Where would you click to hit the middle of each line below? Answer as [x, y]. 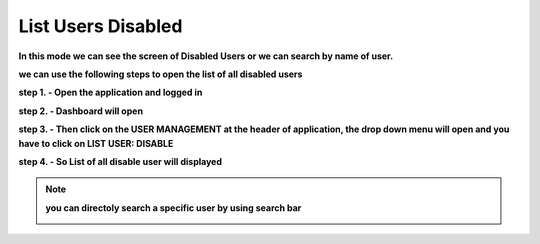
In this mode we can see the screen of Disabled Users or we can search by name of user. [206, 56]
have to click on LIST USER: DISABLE [96, 143]
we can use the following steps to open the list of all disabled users [160, 74]
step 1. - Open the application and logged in [110, 92]
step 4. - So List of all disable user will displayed [120, 161]
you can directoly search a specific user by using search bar [173, 207]
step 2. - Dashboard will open [81, 111]
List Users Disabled [100, 26]
